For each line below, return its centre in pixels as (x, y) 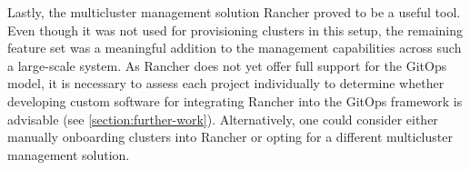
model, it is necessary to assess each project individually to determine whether (226, 83)
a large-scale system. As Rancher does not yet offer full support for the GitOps (227, 65)
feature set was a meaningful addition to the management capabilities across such (235, 48)
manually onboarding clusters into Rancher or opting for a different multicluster (230, 137)
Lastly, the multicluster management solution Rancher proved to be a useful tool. (234, 12)
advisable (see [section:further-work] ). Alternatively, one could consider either (223, 119)
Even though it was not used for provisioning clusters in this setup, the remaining (235, 30)
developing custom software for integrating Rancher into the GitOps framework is (235, 100)
